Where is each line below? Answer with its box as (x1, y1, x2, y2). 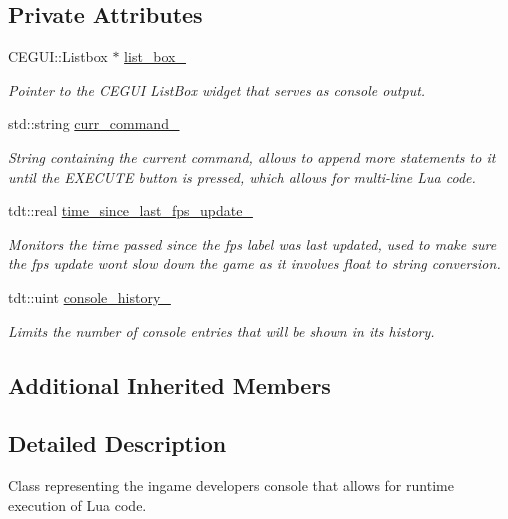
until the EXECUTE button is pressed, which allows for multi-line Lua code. (8, 166, 476, 187)
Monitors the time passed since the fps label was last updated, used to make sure (8, 233, 497, 254)
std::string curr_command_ (8, 113, 180, 134)
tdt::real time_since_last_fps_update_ (8, 200, 253, 221)
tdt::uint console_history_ (8, 286, 171, 307)
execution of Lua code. (8, 494, 147, 515)
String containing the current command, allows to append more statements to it (8, 146, 496, 167)
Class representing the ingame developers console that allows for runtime (8, 475, 454, 496)
